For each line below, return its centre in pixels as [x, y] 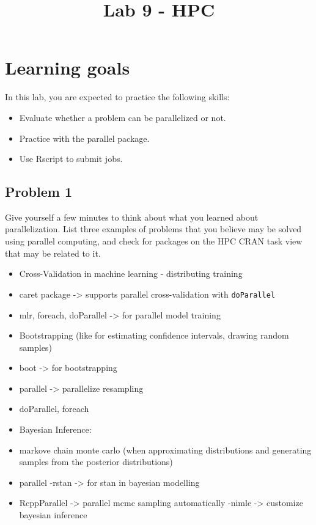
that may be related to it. [53, 253]
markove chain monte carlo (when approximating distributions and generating [165, 450]
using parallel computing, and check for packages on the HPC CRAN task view [154, 241]
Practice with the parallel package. [84, 138]
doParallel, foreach [54, 409]
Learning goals [68, 68]
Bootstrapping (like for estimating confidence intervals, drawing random [154, 335]
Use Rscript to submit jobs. [71, 159]
